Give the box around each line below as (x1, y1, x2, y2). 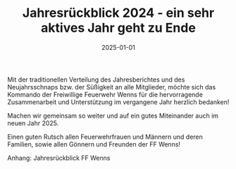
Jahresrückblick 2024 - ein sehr (22, 5, 215, 21)
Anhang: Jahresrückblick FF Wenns (7, 154, 111, 162)
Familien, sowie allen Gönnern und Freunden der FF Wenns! (7, 139, 181, 149)
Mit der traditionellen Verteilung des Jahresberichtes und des (7, 75, 185, 84)
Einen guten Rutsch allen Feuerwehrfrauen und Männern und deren (7, 132, 203, 141)
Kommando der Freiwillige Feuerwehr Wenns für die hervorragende (7, 90, 203, 99)
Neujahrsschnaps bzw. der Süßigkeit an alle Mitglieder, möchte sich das (7, 82, 216, 91)
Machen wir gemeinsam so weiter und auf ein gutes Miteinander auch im (7, 111, 219, 120)
